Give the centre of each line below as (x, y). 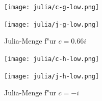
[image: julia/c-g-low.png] (52, 7)
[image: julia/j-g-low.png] (52, 24)
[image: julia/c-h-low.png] (52, 59)
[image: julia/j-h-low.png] (52, 76)
